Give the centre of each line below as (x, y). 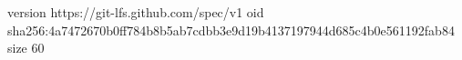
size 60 (26, 48)
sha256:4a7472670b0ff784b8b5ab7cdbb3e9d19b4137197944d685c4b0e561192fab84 (231, 30)
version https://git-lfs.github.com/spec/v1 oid (136, 12)
